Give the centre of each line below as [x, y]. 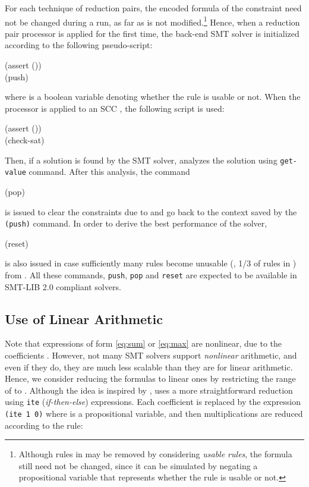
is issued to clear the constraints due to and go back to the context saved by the [151, 211]
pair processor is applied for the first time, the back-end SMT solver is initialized [152, 33]
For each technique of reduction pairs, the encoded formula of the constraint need [153, 8]
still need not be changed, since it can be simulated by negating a [138, 465]
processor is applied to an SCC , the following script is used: [115, 108]
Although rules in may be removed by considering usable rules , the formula [155, 454]
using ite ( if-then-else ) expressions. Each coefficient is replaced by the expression [153, 402]
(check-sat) [25, 140]
